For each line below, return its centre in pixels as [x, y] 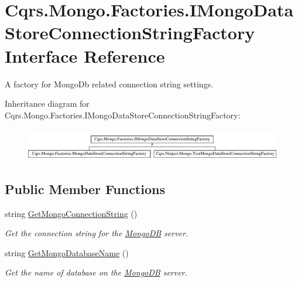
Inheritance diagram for [47, 103]
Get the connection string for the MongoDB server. [97, 233]
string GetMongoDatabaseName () [67, 252]
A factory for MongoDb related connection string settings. [109, 84]
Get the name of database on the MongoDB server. [96, 272]
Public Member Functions [85, 188]
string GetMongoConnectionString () [71, 213]
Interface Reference [85, 55]
